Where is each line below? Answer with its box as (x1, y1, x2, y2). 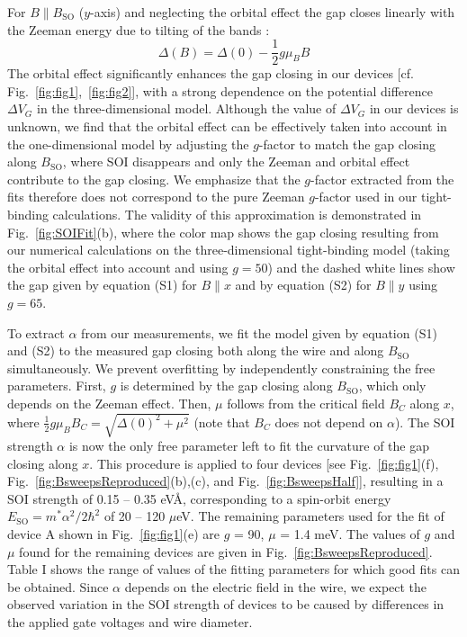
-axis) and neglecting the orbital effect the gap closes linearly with (90, 3, 455, 21)
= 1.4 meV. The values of (280, 525, 420, 543)
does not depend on (274, 412, 383, 431)
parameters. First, (7, 376, 106, 395)
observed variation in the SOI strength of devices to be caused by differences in (7, 595, 445, 614)
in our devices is (369, 99, 459, 118)
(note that (193, 412, 250, 431)
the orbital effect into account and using (7, 257, 229, 276)
